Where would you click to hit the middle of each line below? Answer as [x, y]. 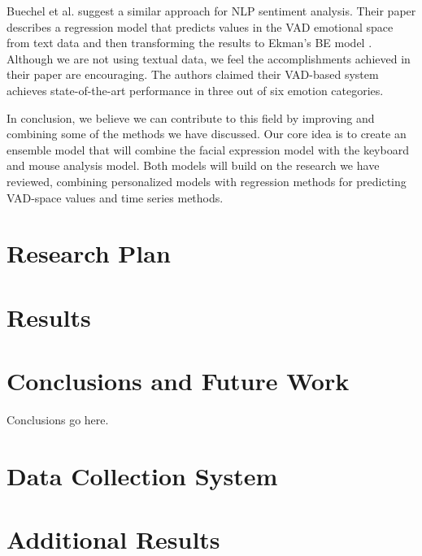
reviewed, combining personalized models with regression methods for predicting [207, 181]
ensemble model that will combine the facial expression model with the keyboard [208, 149]
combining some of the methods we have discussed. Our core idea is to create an [207, 134]
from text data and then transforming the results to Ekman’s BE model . [189, 43]
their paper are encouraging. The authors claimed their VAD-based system [193, 74]
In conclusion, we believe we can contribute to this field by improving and [191, 117]
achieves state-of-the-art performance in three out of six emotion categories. [195, 90]
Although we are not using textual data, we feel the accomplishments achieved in [209, 58]
